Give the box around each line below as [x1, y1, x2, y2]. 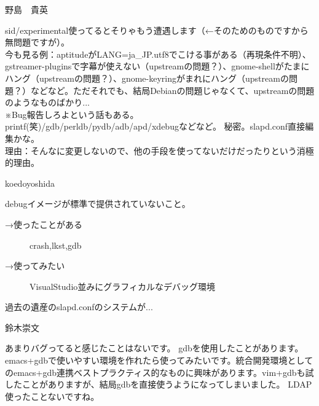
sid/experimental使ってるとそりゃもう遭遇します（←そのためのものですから [5, 23, 309, 36]
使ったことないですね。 [5, 389, 100, 402]
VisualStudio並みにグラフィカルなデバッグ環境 [30, 279, 215, 292]
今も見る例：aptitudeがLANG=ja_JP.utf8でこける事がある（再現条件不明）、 [5, 47, 311, 60]
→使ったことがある [5, 217, 82, 230]
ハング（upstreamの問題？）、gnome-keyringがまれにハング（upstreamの [5, 71, 289, 84]
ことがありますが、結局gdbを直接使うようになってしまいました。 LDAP [22, 378, 312, 391]
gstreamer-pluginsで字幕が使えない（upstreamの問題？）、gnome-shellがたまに [5, 60, 310, 72]
